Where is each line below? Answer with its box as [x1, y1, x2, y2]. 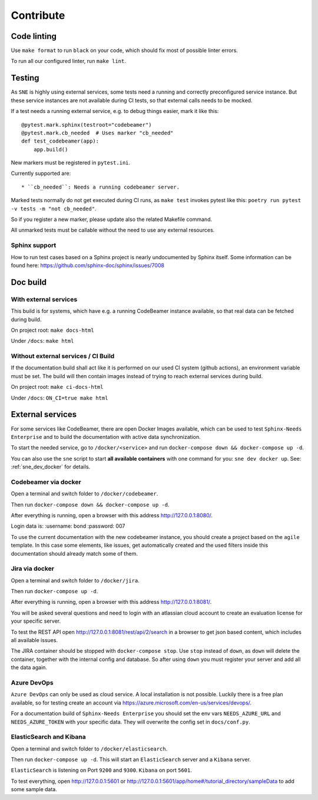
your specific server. [11, 617, 61, 624]
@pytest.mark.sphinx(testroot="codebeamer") [21, 121, 153, 128]
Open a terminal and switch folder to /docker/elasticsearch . [11, 745, 168, 752]
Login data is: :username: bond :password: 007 [11, 523, 125, 530]
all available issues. [11, 637, 58, 644]
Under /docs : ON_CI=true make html [11, 394, 108, 401]
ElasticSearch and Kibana [11, 733, 86, 741]
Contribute [11, 9, 65, 22]
